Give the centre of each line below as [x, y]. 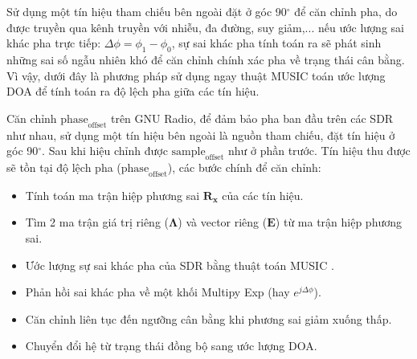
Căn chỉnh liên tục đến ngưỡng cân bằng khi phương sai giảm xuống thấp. [208, 318]
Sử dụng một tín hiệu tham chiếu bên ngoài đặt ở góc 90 [147, 11]
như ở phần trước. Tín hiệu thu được [319, 151]
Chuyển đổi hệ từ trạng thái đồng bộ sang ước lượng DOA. [171, 346]
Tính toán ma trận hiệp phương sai [112, 195]
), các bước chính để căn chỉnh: [244, 167]
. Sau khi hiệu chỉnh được [105, 151]
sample [188, 152]
